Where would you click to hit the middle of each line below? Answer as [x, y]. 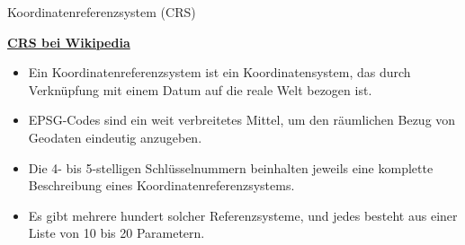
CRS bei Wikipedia [69, 42]
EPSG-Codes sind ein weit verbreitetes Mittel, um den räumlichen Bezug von [242, 120]
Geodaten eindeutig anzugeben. [115, 137]
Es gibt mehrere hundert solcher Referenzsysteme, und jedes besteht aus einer [243, 215]
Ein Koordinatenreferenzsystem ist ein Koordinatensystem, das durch [219, 72]
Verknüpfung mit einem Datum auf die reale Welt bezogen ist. [200, 89]
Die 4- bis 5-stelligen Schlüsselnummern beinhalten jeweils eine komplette [231, 167]
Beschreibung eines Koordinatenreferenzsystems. [161, 185]
